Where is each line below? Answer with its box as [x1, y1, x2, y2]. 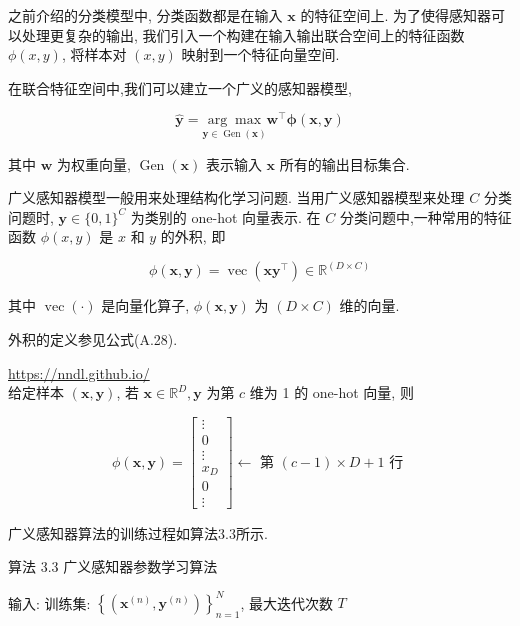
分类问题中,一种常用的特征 [339, 206, 512, 227]
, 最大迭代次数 [240, 592, 333, 613]
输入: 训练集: [8, 592, 91, 613]
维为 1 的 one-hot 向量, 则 [249, 382, 414, 403]
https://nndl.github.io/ [8, 362, 150, 383]
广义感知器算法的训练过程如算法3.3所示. [8, 522, 268, 543]
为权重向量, [56, 153, 131, 174]
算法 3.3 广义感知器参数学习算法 [8, 556, 218, 577]
